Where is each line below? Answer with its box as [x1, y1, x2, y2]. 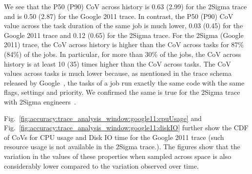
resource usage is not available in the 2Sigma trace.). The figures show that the [4, 141, 240, 152]
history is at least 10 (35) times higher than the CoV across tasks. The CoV [4, 58, 231, 69]
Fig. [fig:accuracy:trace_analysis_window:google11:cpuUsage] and [4, 113, 202, 123]
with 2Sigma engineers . [4, 96, 76, 106]
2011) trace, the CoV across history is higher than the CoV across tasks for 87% [4, 39, 244, 50]
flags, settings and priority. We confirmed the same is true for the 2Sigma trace [4, 87, 240, 97]
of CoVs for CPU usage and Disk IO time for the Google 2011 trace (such [4, 132, 224, 142]
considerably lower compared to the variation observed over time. [4, 160, 199, 171]
